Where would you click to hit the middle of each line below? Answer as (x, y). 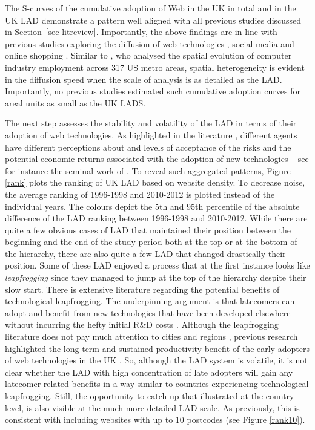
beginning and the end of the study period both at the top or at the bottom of (151, 242)
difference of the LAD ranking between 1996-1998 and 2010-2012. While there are (156, 218)
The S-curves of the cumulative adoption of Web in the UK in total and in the (151, 8)
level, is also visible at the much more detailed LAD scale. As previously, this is (152, 407)
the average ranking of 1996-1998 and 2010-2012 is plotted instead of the (140, 194)
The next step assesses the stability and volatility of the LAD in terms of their (151, 123)
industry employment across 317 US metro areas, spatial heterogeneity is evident (155, 67)
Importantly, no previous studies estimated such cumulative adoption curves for (153, 91)
